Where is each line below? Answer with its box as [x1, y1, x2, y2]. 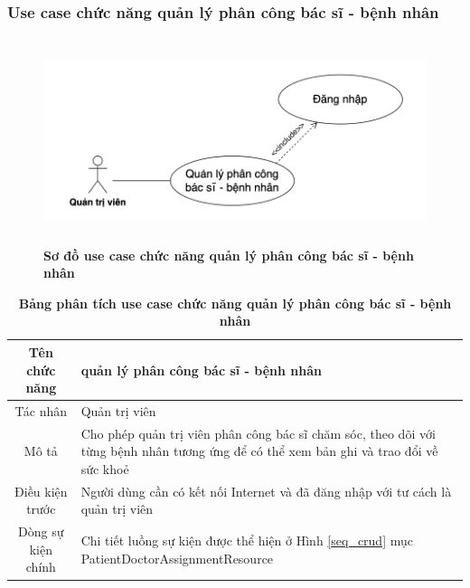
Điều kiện [14, 481, 68, 500]
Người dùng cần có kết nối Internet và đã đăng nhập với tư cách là [80, 481, 452, 500]
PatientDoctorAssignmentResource [80, 548, 274, 567]
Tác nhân [14, 401, 68, 420]
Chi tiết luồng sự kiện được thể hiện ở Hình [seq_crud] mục [80, 531, 413, 550]
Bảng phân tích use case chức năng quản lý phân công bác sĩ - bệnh [18, 293, 452, 312]
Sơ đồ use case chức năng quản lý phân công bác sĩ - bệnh [43, 245, 414, 264]
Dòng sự [18, 522, 64, 541]
